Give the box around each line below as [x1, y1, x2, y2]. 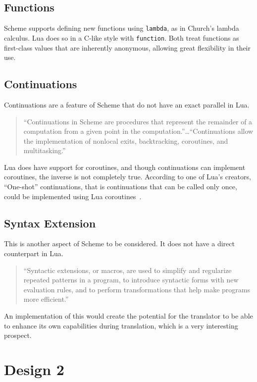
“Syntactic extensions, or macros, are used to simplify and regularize [23, 265, 232, 275]
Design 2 [4, 359, 64, 379]
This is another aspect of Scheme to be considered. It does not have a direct [4, 238, 235, 249]
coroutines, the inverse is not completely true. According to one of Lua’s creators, [4, 171, 251, 182]
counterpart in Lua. [4, 248, 63, 259]
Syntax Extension [4, 215, 96, 230]
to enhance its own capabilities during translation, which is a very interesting [4, 320, 238, 330]
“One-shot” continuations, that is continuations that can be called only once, [4, 181, 237, 192]
